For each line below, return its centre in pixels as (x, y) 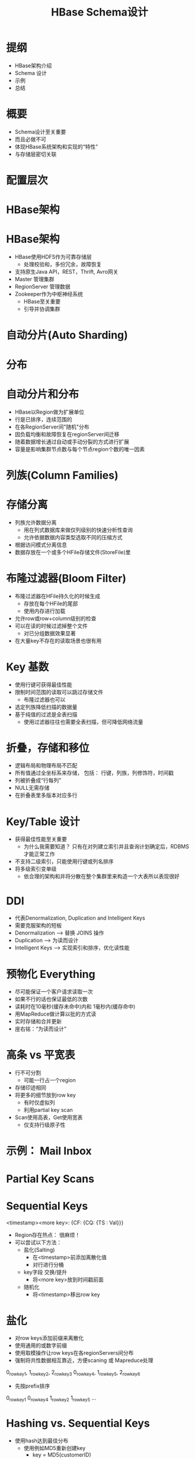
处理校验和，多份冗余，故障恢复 (63, 264)
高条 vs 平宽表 (41, 1055)
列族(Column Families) (62, 475)
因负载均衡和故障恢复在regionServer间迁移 (67, 434)
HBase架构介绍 (33, 65)
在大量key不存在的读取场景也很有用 (58, 641)
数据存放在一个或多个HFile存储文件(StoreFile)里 (73, 552)
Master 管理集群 (34, 279)
